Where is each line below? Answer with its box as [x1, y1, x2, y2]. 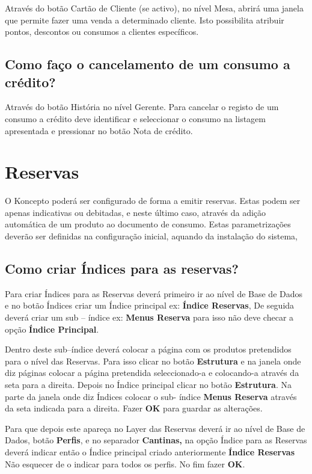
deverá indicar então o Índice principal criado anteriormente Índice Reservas [5, 445, 295, 458]
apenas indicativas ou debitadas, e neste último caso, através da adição [5, 206, 266, 218]
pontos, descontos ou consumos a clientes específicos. [5, 25, 199, 38]
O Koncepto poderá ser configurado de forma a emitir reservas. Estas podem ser [5, 194, 301, 207]
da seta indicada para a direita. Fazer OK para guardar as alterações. [5, 402, 263, 414]
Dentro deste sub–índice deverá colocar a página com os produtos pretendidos [5, 343, 292, 355]
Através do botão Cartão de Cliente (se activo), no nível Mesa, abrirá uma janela [5, 2, 304, 14]
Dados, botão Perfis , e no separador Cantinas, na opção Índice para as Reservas [5, 434, 307, 446]
